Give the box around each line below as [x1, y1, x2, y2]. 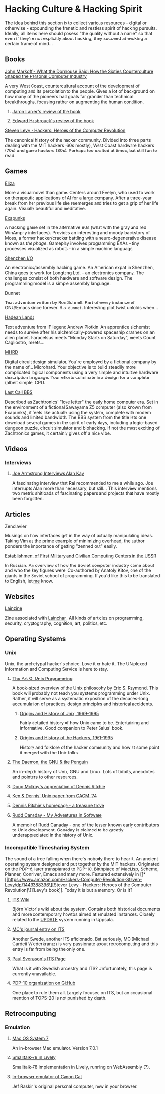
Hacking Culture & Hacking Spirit [5, 3, 142, 15]
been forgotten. [12, 496, 44, 502]
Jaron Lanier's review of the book [12, 108, 81, 114]
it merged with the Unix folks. [19, 749, 80, 755]
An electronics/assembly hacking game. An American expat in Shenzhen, [5, 264, 154, 270]
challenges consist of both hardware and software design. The [5, 275, 132, 281]
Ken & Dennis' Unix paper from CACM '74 [12, 793, 97, 799]
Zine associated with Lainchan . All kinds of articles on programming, [5, 615, 144, 621]
